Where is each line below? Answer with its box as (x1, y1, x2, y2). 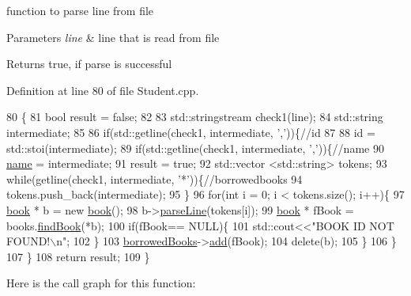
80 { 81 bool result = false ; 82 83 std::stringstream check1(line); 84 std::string (6, 108, 383, 125)
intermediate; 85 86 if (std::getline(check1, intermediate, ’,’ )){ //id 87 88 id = (6, 123, 375, 140)
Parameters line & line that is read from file (6, 28, 220, 45)
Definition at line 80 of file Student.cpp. (6, 82, 199, 98)
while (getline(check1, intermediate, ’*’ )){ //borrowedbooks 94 (6, 170, 303, 187)
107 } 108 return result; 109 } (6, 248, 150, 264)
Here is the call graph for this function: (6, 275, 196, 291)
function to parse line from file (6, 2, 154, 18)
